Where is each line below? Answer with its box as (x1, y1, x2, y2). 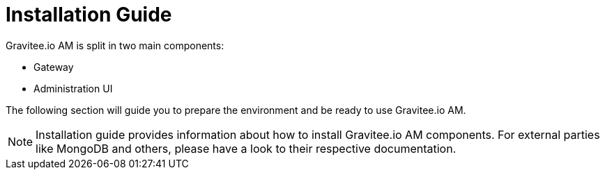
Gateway (33, 60, 74, 73)
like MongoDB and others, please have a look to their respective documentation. (36, 141, 457, 156)
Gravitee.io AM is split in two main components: (6, 39, 224, 51)
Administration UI (33, 82, 113, 94)
